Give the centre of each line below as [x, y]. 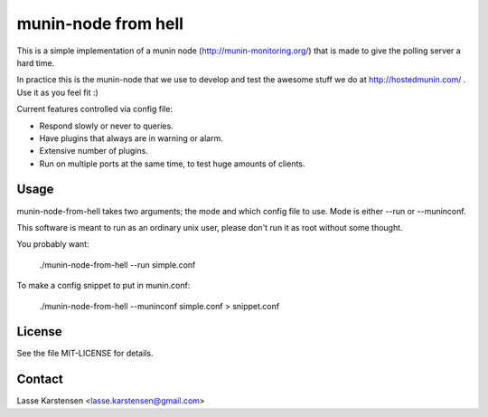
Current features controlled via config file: [95, 109]
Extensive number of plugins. [94, 151]
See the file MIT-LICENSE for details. [85, 354]
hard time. [36, 62]
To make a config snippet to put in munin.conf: [103, 286]
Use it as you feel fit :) [57, 92]
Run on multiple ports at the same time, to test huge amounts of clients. [172, 164]
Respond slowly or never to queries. [106, 126]
